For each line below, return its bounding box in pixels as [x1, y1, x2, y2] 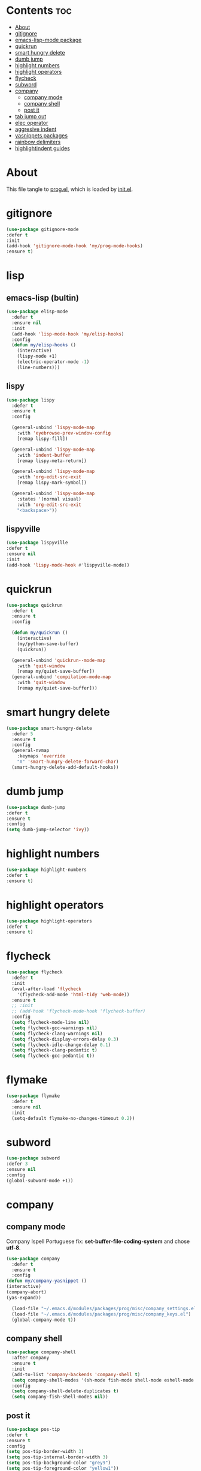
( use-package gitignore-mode [6, 226, 79, 232]
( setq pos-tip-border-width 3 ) [6, 1449, 84, 1455]
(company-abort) [6, 1289, 47, 1295]
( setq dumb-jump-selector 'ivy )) [6, 826, 90, 833]
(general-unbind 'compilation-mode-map [11, 674, 111, 680]
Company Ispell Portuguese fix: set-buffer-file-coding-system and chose [6, 1238, 190, 1245]
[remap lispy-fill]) [17, 436, 68, 442]
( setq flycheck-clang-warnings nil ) [11, 1030, 103, 1036]
